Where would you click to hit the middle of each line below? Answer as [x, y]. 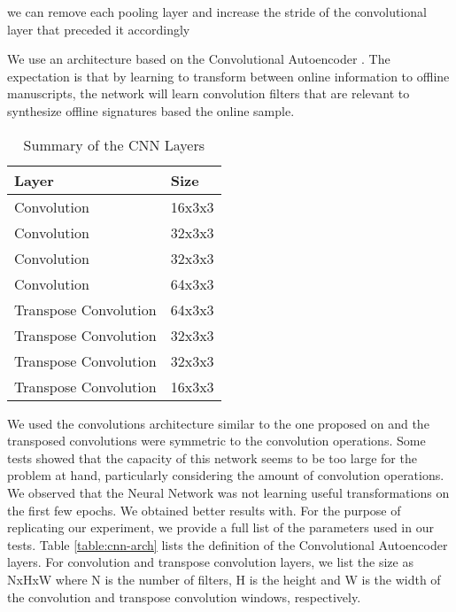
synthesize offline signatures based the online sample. [151, 110]
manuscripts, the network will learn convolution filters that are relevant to [209, 93]
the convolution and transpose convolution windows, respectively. [184, 597]
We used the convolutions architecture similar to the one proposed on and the [218, 423]
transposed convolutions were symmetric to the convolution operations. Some [216, 441]
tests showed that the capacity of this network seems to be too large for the [212, 457]
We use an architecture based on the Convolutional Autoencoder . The [199, 59]
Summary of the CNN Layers [114, 144]
